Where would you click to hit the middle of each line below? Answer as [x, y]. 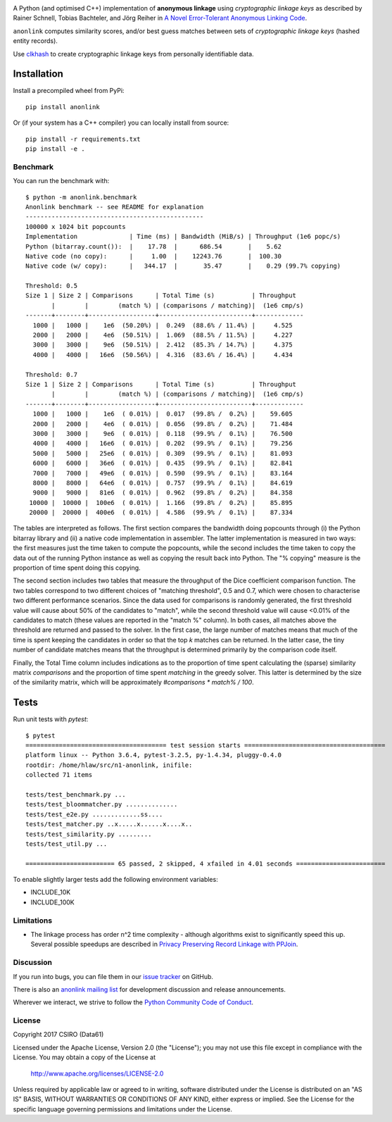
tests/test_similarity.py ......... [89, 834]
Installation [38, 74]
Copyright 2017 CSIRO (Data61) [58, 1035]
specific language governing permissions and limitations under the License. [122, 1109]
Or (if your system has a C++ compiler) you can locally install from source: [121, 123]
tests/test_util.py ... [67, 844]
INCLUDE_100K [53, 902]
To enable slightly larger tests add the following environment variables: [115, 880]
